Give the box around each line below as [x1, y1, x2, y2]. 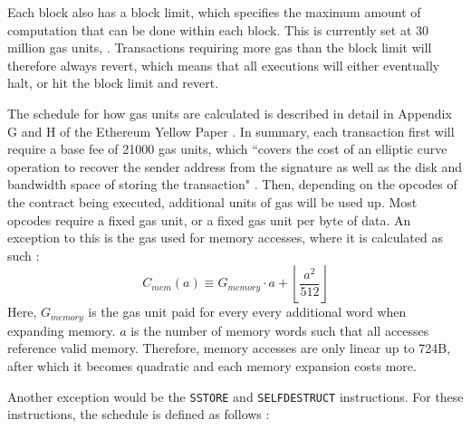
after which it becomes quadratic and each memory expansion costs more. [7, 356, 417, 375]
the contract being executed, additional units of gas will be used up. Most [7, 192, 418, 211]
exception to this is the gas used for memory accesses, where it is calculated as [7, 228, 443, 247]
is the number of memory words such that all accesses [130, 320, 429, 339]
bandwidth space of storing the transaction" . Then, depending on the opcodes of [7, 175, 457, 194]
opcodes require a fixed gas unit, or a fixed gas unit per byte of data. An [7, 210, 411, 229]
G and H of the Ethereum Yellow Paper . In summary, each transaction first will [7, 121, 455, 140]
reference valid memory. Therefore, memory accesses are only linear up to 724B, [7, 338, 451, 357]
